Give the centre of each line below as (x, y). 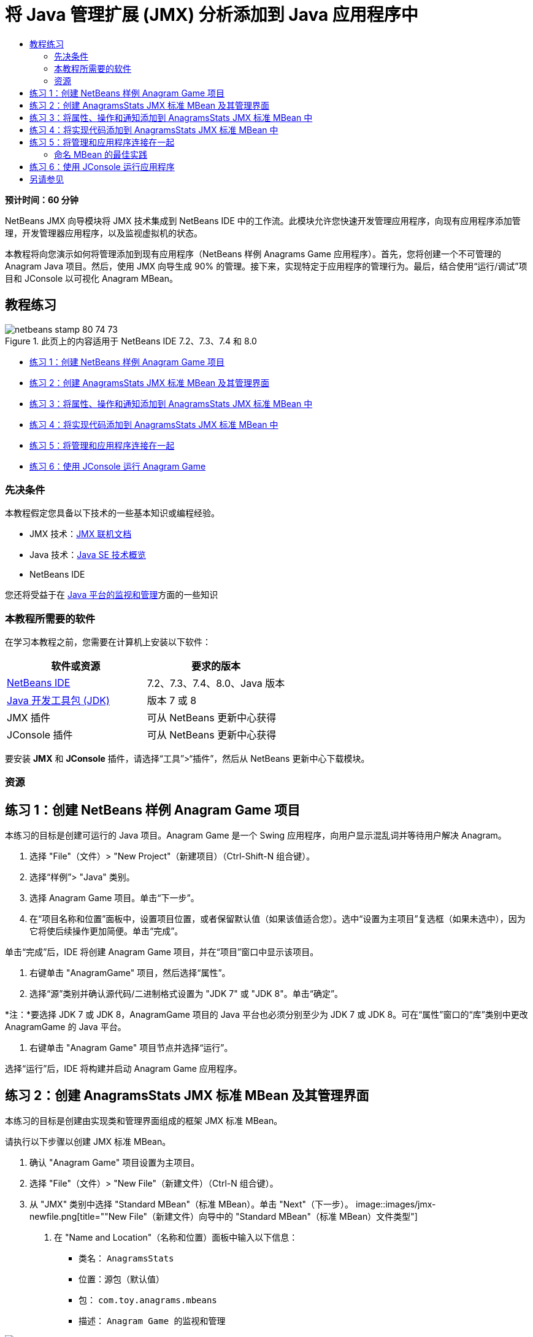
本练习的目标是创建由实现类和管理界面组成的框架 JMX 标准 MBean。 (144, 1121)
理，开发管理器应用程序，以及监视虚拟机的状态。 (104, 233)
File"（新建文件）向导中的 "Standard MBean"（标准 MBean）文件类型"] (273, 1217)
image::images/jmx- (396, 1204)
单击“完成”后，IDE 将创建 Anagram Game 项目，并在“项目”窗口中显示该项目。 (162, 952)
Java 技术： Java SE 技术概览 (88, 555)
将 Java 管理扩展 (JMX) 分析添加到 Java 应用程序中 (212, 15)
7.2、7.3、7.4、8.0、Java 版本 (216, 684)
